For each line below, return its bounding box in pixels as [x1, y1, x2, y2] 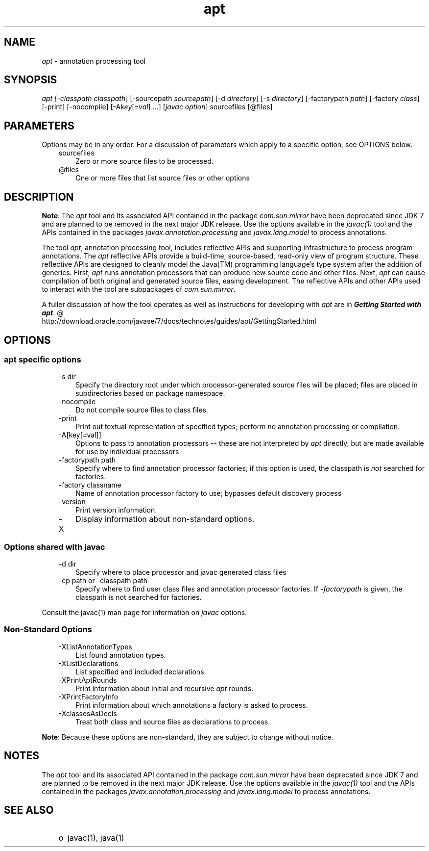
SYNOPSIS [4, 74, 57, 86]
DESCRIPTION [4, 190, 74, 203]
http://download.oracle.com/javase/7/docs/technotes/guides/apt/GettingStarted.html [42, 317, 316, 326]
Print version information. [75, 506, 157, 515]
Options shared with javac [4, 542, 105, 552]
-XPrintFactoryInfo [58, 692, 119, 701]
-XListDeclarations [58, 659, 119, 668]
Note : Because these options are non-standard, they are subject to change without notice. [42, 732, 334, 741]
